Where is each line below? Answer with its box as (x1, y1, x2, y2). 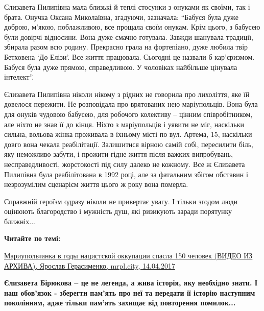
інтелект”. (4, 71, 34, 82)
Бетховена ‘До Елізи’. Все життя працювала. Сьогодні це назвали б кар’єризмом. (4, 51, 255, 62)
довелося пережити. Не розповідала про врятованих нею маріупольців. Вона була (4, 99, 258, 109)
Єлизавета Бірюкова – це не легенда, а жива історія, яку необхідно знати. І (4, 277, 258, 288)
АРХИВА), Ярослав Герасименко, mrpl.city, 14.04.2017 (4, 260, 175, 271)
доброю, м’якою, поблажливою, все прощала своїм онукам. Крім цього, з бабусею (4, 21, 260, 32)
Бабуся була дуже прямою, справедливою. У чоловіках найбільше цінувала (4, 61, 237, 72)
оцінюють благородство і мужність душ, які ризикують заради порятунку (4, 206, 232, 217)
